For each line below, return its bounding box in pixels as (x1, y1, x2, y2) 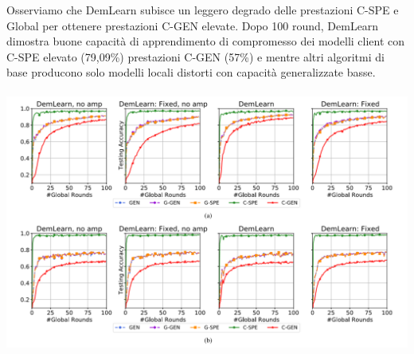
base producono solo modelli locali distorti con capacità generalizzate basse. (6, 64, 376, 81)
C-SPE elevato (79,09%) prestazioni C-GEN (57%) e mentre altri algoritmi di (6, 48, 385, 65)
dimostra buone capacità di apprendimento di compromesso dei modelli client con (6, 33, 405, 49)
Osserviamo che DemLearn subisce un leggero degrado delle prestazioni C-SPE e (6, 2, 399, 18)
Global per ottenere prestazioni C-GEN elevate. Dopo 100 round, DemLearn (6, 17, 379, 33)
